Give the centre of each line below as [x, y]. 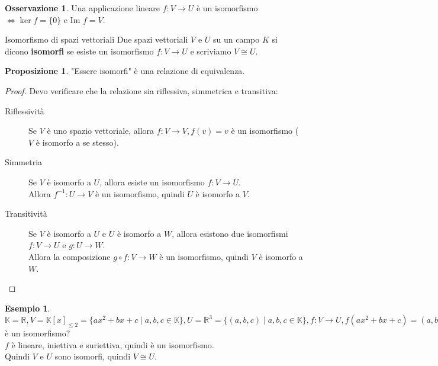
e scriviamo [211, 51]
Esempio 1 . [28, 308]
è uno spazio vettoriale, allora [101, 131]
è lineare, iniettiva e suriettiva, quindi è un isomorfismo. [113, 344]
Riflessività [25, 110]
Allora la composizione [70, 256]
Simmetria [24, 162]
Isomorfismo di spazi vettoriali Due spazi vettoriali [96, 39]
